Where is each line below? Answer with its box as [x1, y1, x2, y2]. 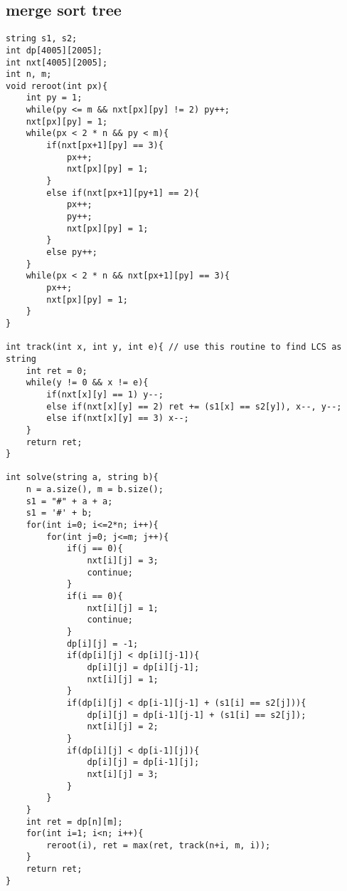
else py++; [46, 247, 97, 258]
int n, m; [6, 69, 52, 80]
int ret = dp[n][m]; [26, 816, 123, 827]
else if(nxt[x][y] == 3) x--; [46, 413, 189, 424]
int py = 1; [26, 93, 82, 103]
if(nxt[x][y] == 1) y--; [46, 389, 164, 400]
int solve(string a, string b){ [6, 472, 159, 483]
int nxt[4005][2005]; [6, 57, 108, 68]
